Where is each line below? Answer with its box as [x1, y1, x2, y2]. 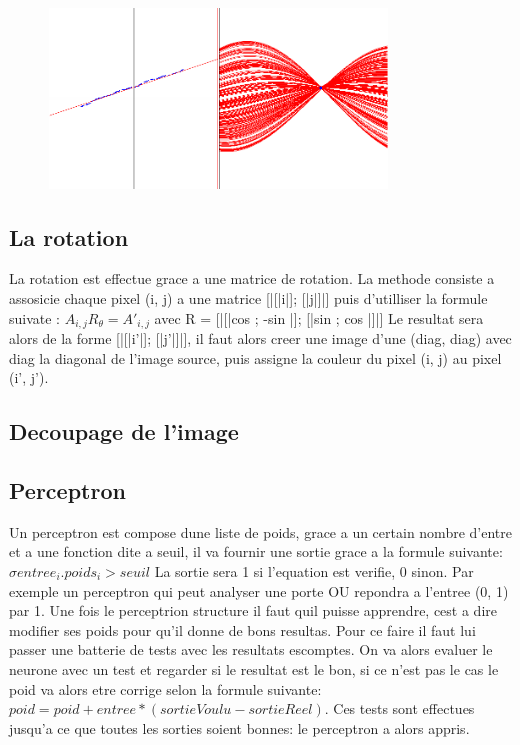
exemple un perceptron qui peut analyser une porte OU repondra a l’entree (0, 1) [9, 580, 509, 601]
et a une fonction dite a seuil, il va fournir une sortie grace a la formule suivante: [9, 541, 503, 562]
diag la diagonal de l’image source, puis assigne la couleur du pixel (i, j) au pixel [9, 347, 502, 368]
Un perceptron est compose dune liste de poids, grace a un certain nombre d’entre [9, 521, 512, 542]
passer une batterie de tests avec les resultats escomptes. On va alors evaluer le [9, 639, 493, 660]
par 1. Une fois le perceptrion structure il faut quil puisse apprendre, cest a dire [9, 600, 497, 621]
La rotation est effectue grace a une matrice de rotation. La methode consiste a [9, 268, 495, 289]
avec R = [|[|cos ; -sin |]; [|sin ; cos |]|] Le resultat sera [154, 307, 484, 328]
